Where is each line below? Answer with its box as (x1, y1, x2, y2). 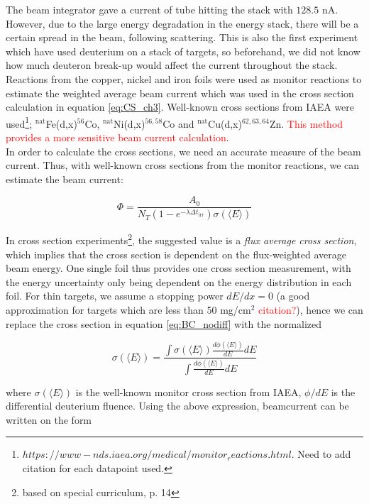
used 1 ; (6, 114, 33, 131)
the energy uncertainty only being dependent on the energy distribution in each (6, 274, 352, 289)
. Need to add (291, 447, 351, 461)
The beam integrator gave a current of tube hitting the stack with (6, 2, 293, 16)
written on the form (6, 412, 92, 427)
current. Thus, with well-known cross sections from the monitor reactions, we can (6, 158, 360, 172)
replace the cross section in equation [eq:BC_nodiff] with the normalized (6, 316, 322, 331)
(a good (276, 288, 310, 303)
